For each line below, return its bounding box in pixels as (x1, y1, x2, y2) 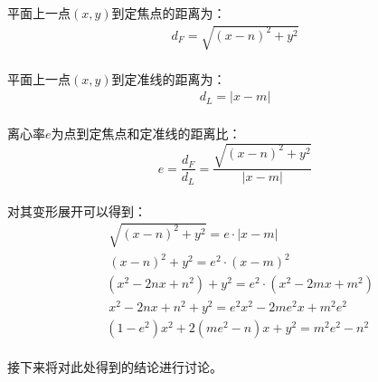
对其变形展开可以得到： (7, 201, 146, 220)
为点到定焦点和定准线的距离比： (51, 123, 241, 142)
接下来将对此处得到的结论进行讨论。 (7, 358, 222, 377)
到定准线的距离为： (111, 69, 226, 88)
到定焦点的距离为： (111, 4, 226, 22)
